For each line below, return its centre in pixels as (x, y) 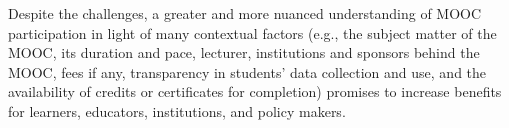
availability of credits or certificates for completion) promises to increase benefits (255, 91)
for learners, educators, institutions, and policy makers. (177, 110)
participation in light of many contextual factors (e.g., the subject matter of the (252, 32)
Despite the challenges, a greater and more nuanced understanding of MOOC (245, 13)
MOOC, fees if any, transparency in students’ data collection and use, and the (247, 71)
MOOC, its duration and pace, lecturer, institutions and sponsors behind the (244, 52)
